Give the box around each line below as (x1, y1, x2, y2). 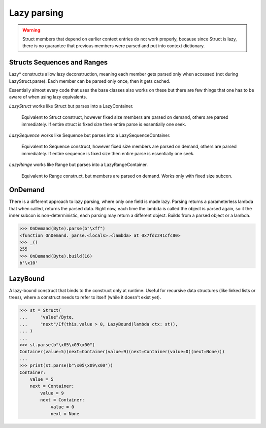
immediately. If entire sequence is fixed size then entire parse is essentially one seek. (21, 150, 195, 156)
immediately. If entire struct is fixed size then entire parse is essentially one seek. (21, 121, 187, 127)
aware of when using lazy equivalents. (9, 94, 87, 100)
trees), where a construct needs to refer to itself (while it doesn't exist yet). (9, 295, 161, 300)
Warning (22, 27, 40, 33)
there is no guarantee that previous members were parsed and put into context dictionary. (22, 43, 205, 49)
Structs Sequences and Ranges (9, 58, 108, 66)
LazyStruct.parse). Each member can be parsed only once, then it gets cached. (9, 78, 170, 84)
